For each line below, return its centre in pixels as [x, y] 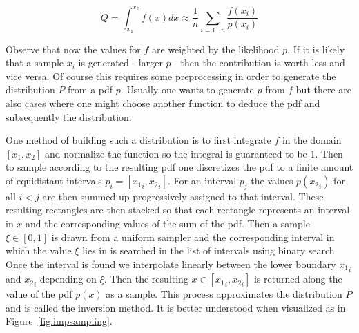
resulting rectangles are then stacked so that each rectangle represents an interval [178, 210]
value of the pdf [39, 294]
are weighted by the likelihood [216, 49]
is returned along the [298, 279]
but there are [324, 89]
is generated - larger [120, 63]
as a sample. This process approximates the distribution [224, 294]
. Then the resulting [146, 279]
